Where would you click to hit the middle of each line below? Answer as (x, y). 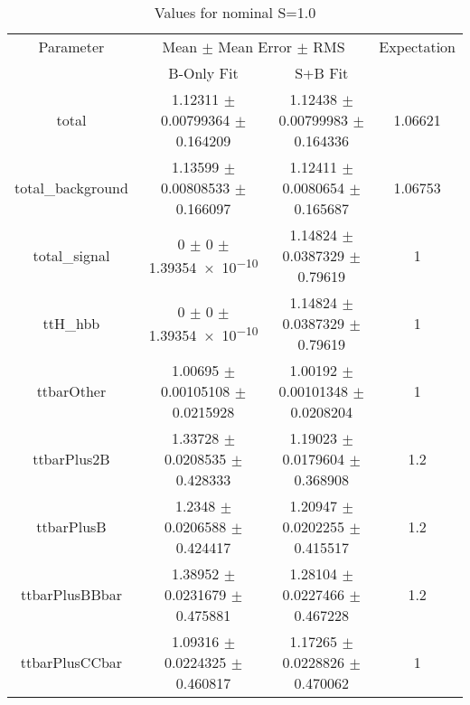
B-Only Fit (203, 73)
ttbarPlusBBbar (71, 594)
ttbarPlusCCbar (71, 662)
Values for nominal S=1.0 (235, 12)
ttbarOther (71, 391)
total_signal (71, 255)
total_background (71, 188)
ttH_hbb (71, 323)
